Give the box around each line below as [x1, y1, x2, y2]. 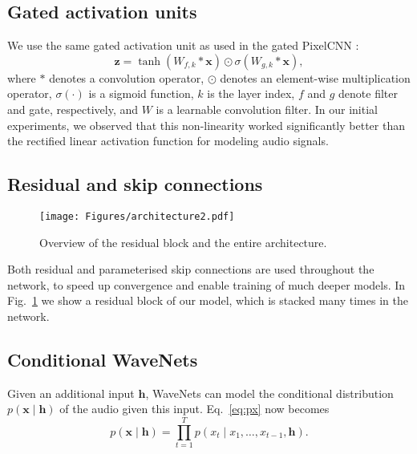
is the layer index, [207, 85, 295, 102]
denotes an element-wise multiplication [220, 69, 411, 86]
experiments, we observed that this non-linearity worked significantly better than [7, 116, 405, 133]
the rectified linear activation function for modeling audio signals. [7, 132, 329, 149]
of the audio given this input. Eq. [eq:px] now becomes [59, 400, 330, 417]
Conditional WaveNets [7, 347, 198, 371]
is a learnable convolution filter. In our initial [156, 100, 378, 117]
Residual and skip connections [7, 172, 263, 197]
